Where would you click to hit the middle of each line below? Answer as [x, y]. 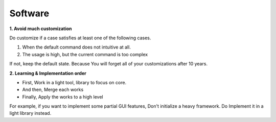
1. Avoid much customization [41, 29]
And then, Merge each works [53, 90]
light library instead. [30, 113]
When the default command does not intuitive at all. [77, 47]
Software [29, 13]
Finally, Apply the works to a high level [63, 96]
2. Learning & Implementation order [48, 73]
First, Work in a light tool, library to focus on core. [74, 82]
